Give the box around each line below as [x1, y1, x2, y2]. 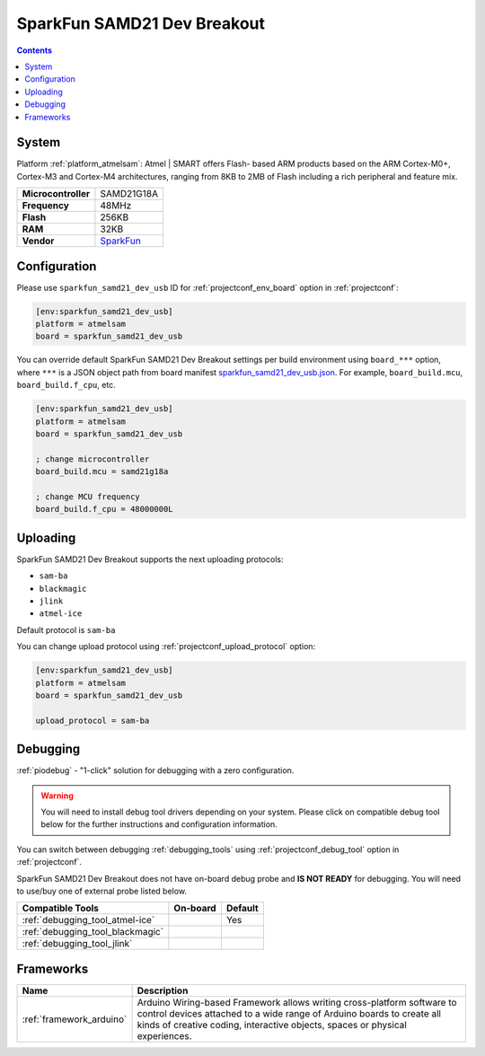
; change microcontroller [35, 453, 150, 464]
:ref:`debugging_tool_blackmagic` [22, 926, 164, 938]
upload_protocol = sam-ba [35, 715, 150, 726]
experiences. [137, 1029, 192, 1042]
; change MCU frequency [35, 491, 141, 502]
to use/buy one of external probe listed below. [16, 885, 188, 896]
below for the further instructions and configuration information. [40, 819, 278, 830]
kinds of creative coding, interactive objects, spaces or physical [137, 1018, 408, 1031]
